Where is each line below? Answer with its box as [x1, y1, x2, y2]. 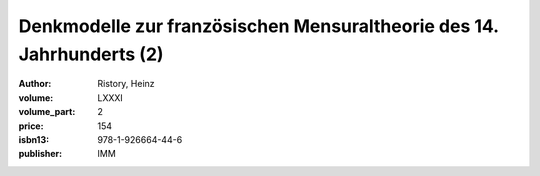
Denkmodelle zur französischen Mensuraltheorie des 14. [18, 15, 499, 37]
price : [18, 120, 44, 132]
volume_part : [18, 106, 76, 118]
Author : [18, 78, 52, 90]
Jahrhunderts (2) [18, 43, 164, 65]
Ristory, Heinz [97, 78, 155, 90]
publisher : [18, 148, 63, 160]
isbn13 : [18, 133, 50, 145]
